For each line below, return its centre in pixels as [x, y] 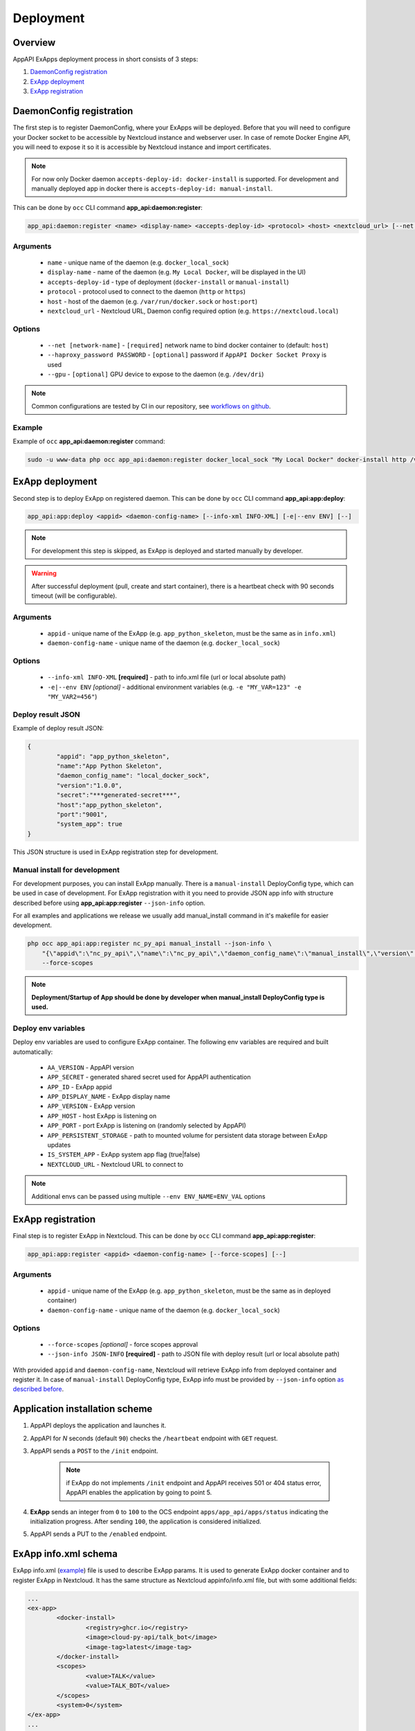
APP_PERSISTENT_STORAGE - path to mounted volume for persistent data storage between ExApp [187, 1135]
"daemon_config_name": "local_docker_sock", [133, 776]
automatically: [33, 1052]
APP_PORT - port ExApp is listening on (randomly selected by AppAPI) [147, 1126]
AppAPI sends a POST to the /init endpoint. [94, 1451]
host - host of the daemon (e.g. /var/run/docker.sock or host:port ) [153, 301]
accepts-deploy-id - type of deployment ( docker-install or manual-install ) [168, 282]
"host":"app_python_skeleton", [109, 805]
